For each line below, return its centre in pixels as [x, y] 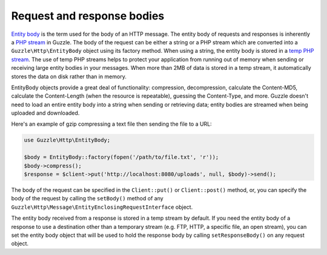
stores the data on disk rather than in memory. [69, 76]
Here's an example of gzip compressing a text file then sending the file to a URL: [111, 124]
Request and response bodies [88, 16]
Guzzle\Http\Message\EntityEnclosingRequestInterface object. [102, 207]
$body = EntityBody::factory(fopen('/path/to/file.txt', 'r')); [121, 157]
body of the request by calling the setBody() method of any [87, 199]
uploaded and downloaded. [45, 113]
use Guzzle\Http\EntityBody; [67, 140]
